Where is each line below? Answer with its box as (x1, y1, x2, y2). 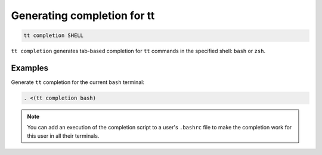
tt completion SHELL (23, 32, 83, 39)
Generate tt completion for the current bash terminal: (11, 79, 144, 86)
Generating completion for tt (11, 9, 155, 22)
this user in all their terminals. (27, 132, 100, 139)
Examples (11, 63, 49, 73)
